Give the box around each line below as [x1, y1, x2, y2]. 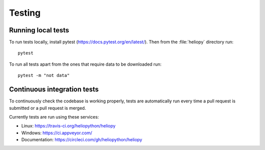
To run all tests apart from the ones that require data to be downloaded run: [9, 61, 162, 67]
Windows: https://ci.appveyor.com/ [21, 130, 93, 136]
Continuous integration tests [9, 85, 99, 94]
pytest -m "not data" [18, 73, 70, 78]
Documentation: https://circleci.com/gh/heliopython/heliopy [21, 137, 142, 143]
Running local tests [9, 26, 70, 34]
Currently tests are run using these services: [9, 114, 99, 120]
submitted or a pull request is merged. [9, 105, 86, 111]
